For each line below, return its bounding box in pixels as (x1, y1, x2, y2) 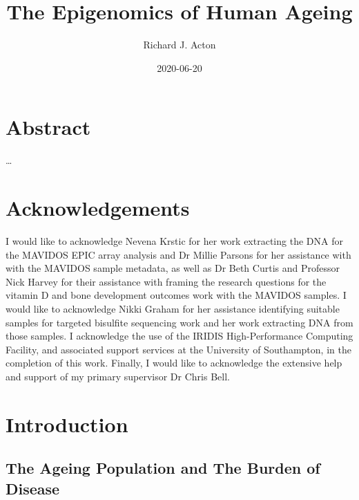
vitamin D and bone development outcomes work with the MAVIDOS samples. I (6, 288, 347, 302)
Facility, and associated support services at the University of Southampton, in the (6, 342, 351, 356)
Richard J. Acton (143, 37, 216, 52)
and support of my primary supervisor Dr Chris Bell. (6, 369, 230, 383)
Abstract (6, 113, 91, 141)
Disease (6, 477, 60, 499)
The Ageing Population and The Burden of (6, 457, 320, 479)
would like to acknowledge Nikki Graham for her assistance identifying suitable (6, 301, 340, 315)
